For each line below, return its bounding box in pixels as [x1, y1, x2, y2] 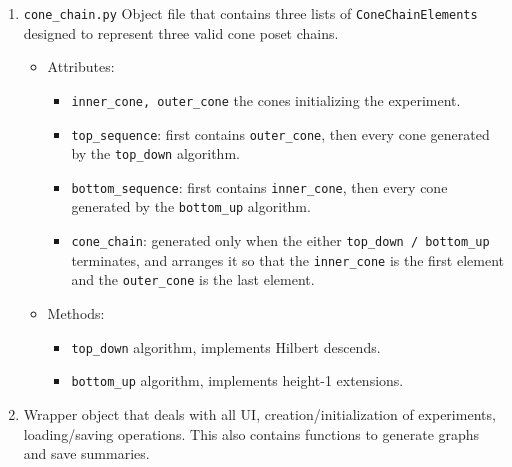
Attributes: [47, 56, 115, 77]
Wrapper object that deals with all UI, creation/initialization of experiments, [23, 404, 496, 424]
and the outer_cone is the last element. [71, 269, 315, 290]
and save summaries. [23, 443, 150, 464]
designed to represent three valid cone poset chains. [23, 22, 339, 43]
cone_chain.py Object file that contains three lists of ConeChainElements [23, 3, 478, 23]
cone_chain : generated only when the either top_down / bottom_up [71, 230, 490, 251]
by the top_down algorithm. [71, 143, 240, 164]
